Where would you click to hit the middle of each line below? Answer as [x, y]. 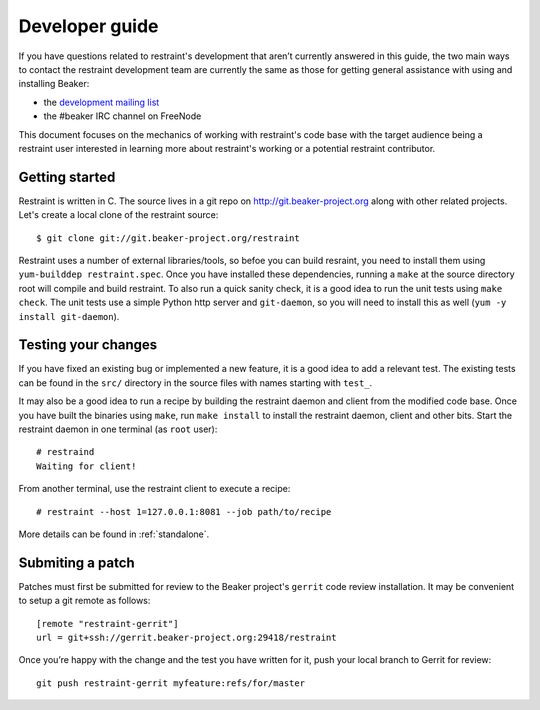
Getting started [67, 176]
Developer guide [88, 26]
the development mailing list [101, 102]
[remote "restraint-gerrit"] [107, 623]
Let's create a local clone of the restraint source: [118, 215]
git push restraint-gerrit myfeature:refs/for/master [170, 683]
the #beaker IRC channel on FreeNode [122, 116]
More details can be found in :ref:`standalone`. [114, 534]
